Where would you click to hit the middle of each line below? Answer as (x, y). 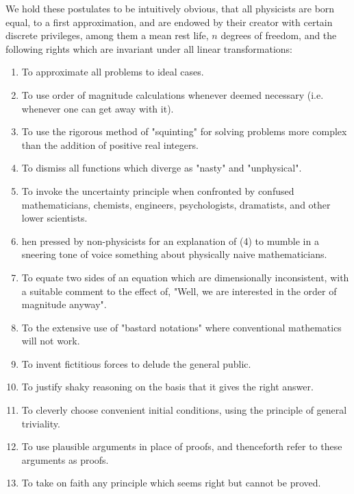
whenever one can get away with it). (98, 108)
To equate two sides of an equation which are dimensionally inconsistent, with (185, 277)
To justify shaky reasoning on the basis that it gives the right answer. (167, 387)
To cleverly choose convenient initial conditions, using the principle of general (184, 410)
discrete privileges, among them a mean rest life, (107, 35)
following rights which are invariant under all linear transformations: (149, 48)
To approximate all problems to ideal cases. (113, 72)
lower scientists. (54, 218)
